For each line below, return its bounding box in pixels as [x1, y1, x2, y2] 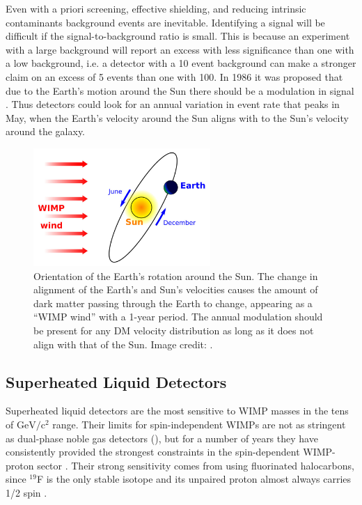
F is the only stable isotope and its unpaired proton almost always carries [36, 472, 352, 486]
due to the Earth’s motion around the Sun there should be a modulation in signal [6, 83, 354, 98]
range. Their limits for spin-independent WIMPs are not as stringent [52, 417, 346, 431]
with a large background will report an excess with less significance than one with [6, 42, 354, 56]
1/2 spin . [6, 485, 47, 499]
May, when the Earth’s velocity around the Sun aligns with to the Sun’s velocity [6, 110, 349, 125]
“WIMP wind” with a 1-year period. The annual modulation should [33, 309, 323, 324]
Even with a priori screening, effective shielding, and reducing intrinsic [6, 1, 306, 15]
